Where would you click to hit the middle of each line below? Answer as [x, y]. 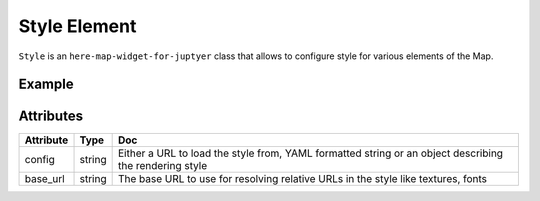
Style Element [77, 26]
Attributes [51, 116]
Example [46, 84]
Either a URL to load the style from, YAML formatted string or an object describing [310, 153]
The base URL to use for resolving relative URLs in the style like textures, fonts [302, 179]
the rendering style [162, 166]
